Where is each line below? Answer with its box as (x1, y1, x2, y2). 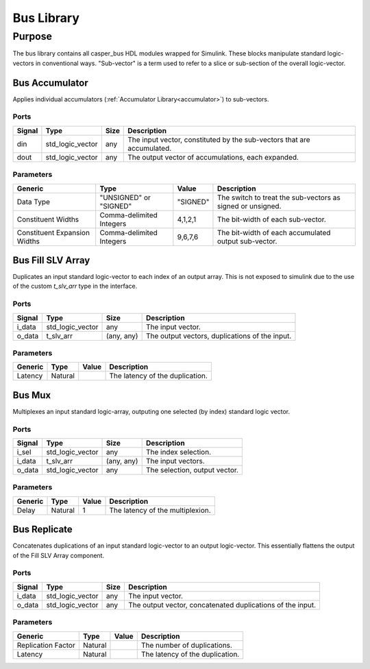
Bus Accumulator (12, 77, 88, 88)
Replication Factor (16, 640, 75, 650)
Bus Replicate (12, 524, 73, 535)
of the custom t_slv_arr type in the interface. (12, 282, 138, 291)
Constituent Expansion (16, 228, 90, 237)
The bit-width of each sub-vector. (217, 215, 327, 224)
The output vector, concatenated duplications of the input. (127, 600, 317, 609)
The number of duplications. (140, 640, 233, 650)
